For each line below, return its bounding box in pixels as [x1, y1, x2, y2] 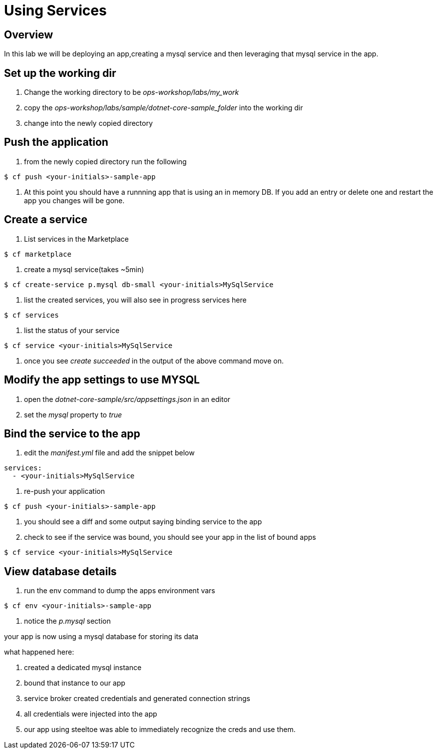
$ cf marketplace [4, 250, 71, 258]
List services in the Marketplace [24, 234, 129, 243]
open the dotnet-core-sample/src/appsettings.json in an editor [24, 394, 231, 403]
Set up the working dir [4, 66, 116, 79]
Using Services [4, 2, 107, 19]
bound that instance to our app [24, 679, 125, 688]
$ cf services [4, 311, 59, 319]
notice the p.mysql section [24, 617, 111, 626]
